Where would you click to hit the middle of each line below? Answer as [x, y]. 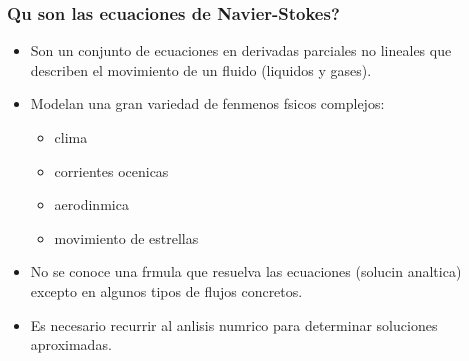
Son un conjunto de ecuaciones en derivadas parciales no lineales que [241, 50]
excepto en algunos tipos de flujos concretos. [166, 290]
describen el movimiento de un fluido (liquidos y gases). [201, 69]
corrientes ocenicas [111, 170]
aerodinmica [91, 204]
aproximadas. [71, 344]
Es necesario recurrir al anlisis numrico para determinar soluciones [234, 324]
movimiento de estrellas [126, 237]
